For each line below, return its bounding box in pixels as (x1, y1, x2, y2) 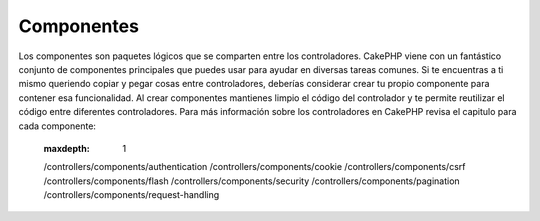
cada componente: (18, 120, 97, 132)
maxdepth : (43, 142, 90, 154)
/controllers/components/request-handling (43, 189, 220, 201)
